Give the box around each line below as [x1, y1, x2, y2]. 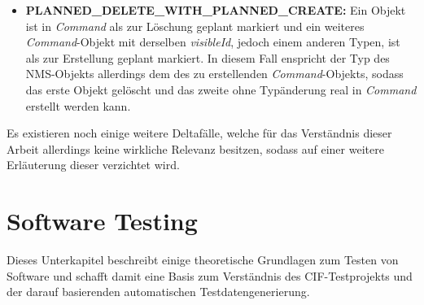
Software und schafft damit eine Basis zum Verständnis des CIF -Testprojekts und [7, 267, 413, 284]
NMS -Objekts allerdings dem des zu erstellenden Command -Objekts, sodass [25, 65, 404, 82]
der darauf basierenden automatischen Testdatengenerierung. [7, 283, 310, 300]
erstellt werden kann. [25, 97, 131, 114]
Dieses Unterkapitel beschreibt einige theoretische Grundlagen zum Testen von [7, 251, 399, 268]
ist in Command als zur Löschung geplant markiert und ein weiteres [25, 17, 365, 34]
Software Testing [7, 204, 198, 237]
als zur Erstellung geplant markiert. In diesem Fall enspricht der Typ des [25, 49, 390, 66]
